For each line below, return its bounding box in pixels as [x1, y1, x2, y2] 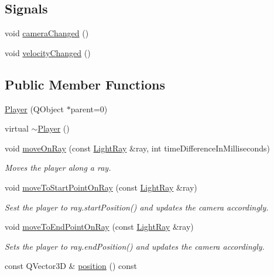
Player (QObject [5, 102, 64, 115]
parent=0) [70, 102, 108, 115]
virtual [5, 122, 29, 134]
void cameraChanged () [5, 27, 89, 39]
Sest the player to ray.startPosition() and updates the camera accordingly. [5, 201, 269, 213]
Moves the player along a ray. [5, 161, 111, 174]
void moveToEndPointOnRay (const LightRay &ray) [5, 220, 194, 233]
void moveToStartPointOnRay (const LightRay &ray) [5, 181, 197, 193]
